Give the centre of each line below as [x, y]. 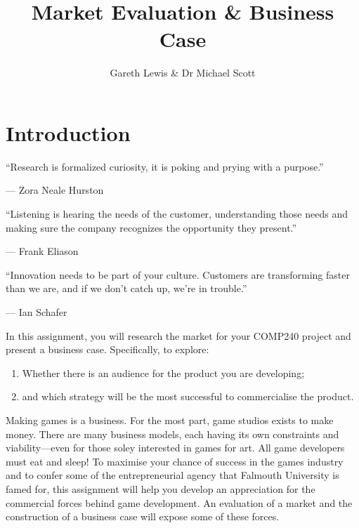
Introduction [68, 132]
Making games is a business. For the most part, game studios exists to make [170, 420]
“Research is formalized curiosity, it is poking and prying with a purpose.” [165, 166]
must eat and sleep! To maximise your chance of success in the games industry [175, 461]
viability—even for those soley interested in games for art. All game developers [175, 448]
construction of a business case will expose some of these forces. [143, 516]
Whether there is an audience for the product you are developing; [163, 372]
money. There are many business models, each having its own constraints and [172, 434]
